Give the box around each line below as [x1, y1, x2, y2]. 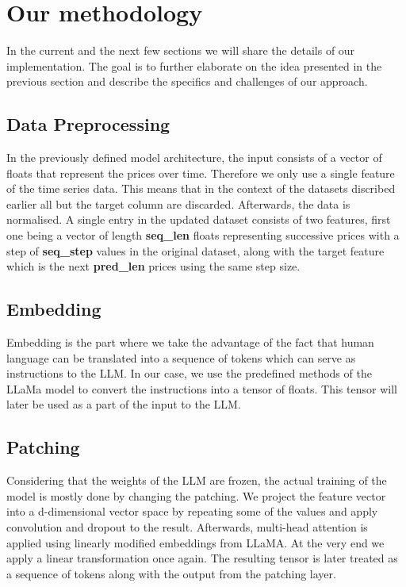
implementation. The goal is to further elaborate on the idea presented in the [6, 57, 382, 74]
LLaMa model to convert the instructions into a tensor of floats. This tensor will [6, 380, 397, 397]
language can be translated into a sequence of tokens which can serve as [6, 349, 356, 366]
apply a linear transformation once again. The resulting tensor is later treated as [6, 550, 398, 566]
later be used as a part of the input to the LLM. [6, 396, 241, 412]
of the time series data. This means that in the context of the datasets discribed [6, 180, 396, 197]
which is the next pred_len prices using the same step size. [6, 258, 301, 274]
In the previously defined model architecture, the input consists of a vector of [6, 149, 382, 166]
